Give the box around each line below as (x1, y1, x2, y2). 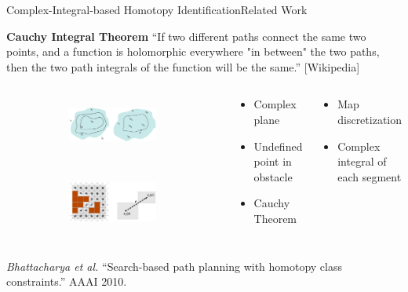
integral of (337, 153, 387, 170)
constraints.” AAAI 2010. (6, 273, 127, 290)
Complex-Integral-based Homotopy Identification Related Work (6, 2, 308, 17)
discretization (337, 111, 403, 127)
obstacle (253, 168, 293, 184)
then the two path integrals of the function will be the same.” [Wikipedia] (6, 58, 360, 75)
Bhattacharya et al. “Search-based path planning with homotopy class (6, 257, 343, 274)
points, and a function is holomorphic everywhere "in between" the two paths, (6, 43, 380, 60)
